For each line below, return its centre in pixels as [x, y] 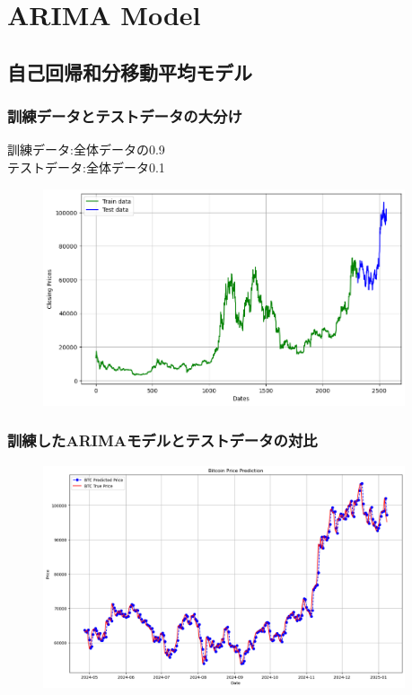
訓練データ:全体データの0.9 [86, 150]
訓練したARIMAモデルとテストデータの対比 [162, 440]
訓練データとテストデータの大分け [125, 116]
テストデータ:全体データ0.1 [86, 167]
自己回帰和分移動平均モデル [130, 71]
